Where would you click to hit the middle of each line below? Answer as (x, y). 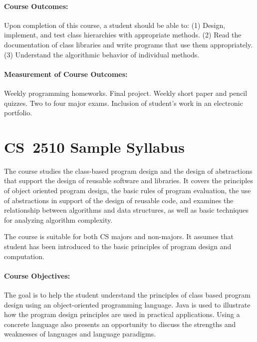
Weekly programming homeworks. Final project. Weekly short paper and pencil (126, 93)
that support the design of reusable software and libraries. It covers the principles (128, 180)
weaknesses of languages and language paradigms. (80, 334)
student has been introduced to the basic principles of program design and (118, 246)
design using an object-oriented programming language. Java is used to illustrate (127, 304)
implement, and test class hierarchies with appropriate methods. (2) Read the (123, 35)
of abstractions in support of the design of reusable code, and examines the (119, 200)
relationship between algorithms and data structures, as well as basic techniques (126, 210)
